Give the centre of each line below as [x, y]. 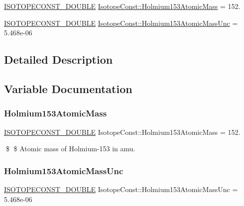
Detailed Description [59, 59]
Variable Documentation [68, 88]
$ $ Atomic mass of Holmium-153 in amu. [70, 149]
